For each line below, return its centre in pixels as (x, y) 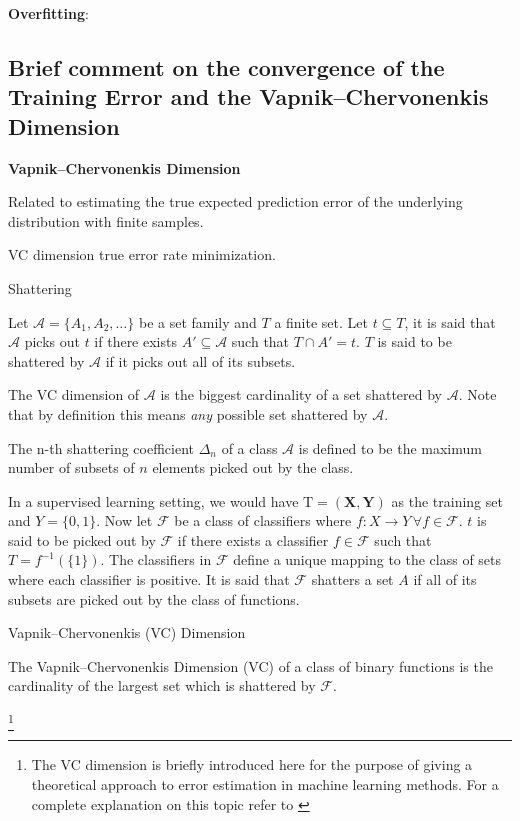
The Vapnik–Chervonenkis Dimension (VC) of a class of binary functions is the (250, 665)
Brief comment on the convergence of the (226, 66)
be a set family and (197, 321)
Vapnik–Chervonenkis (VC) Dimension (127, 632)
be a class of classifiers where (263, 520)
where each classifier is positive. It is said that (149, 579)
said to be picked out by (82, 539)
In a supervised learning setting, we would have (153, 500)
